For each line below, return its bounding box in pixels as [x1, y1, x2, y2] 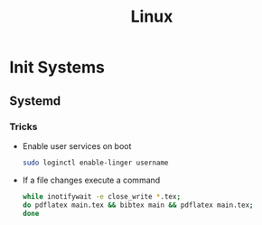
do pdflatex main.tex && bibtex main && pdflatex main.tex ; [22, 201, 254, 210]
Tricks [9, 120, 38, 133]
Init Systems [9, 57, 106, 78]
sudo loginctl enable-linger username [22, 158, 169, 167]
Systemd [9, 93, 61, 108]
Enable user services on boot [22, 140, 132, 151]
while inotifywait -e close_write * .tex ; [22, 192, 182, 201]
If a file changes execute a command [22, 174, 161, 185]
